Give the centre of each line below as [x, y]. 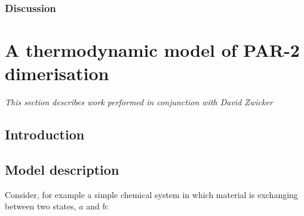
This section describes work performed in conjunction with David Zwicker [139, 102]
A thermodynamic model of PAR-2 [152, 50]
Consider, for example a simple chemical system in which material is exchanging [151, 194]
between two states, [41, 206]
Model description [62, 169]
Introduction [45, 134]
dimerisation [57, 73]
